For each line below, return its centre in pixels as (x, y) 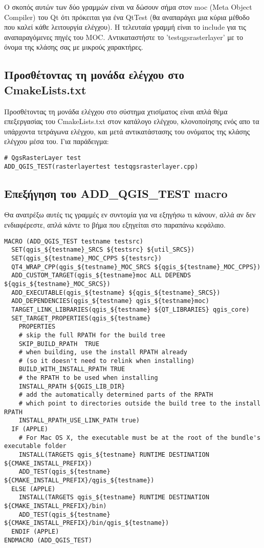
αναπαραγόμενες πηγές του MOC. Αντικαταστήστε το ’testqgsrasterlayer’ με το (124, 37)
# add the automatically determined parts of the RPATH (116, 395)
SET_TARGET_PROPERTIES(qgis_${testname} (81, 318)
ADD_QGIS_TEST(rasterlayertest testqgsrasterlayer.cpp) (101, 166)
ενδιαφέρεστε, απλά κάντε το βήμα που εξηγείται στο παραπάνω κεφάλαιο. (115, 225)
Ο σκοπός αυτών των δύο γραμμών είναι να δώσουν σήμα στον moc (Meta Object (128, 7)
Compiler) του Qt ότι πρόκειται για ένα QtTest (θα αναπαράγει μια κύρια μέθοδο (127, 17)
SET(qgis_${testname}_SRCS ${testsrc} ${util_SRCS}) (103, 250)
